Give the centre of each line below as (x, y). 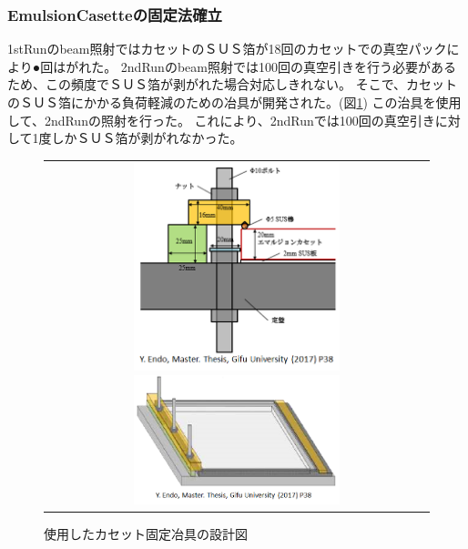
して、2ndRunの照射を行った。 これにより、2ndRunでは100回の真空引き (221, 120)
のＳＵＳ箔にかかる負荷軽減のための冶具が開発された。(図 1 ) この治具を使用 (234, 102)
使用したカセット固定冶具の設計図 (146, 533)
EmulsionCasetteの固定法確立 (115, 14)
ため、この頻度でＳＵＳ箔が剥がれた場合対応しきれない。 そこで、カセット (233, 84)
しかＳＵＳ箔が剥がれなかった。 (147, 138)
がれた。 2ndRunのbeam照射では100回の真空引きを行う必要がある (261, 66)
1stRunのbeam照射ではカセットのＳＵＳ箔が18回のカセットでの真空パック (227, 49)
